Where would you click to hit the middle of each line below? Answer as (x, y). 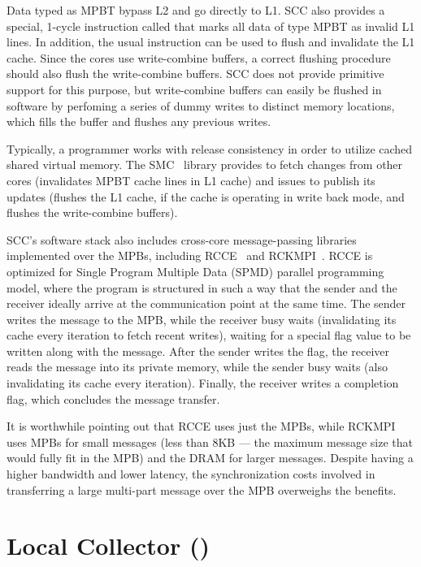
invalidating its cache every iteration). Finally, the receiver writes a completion (203, 383)
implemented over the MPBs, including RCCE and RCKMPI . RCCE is (190, 255)
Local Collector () (108, 545)
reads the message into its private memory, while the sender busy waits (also (197, 367)
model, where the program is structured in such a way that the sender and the (202, 287)
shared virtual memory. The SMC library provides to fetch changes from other (205, 164)
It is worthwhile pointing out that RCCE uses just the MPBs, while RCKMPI (201, 426)
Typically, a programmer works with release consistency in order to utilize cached (210, 148)
